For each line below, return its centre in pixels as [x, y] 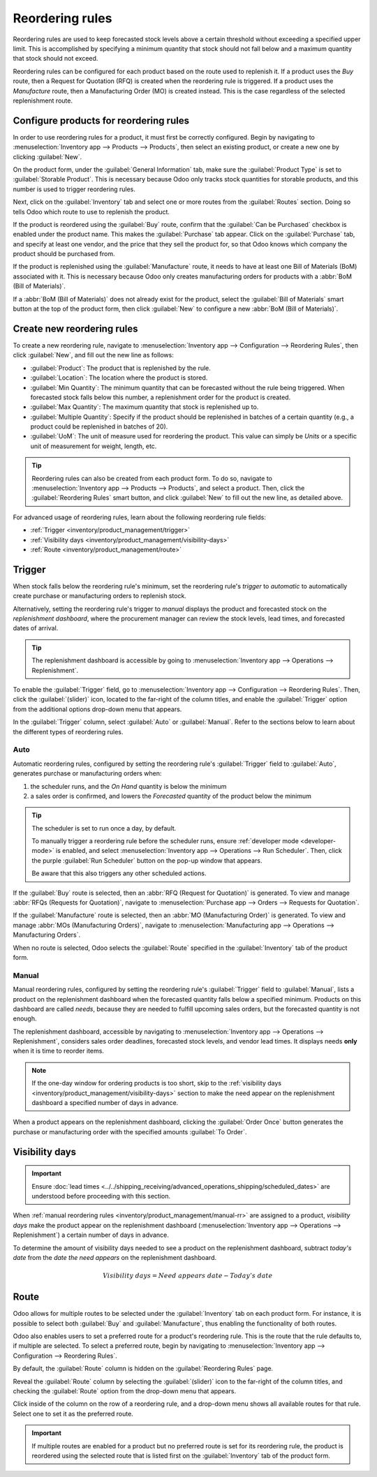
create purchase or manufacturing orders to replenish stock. [99, 596]
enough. [25, 1018]
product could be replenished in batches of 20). [99, 426]
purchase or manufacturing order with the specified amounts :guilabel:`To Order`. [130, 1131]
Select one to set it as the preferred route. [73, 1413]
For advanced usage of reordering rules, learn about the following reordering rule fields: [140, 517]
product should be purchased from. [64, 254]
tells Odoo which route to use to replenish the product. [91, 211]
